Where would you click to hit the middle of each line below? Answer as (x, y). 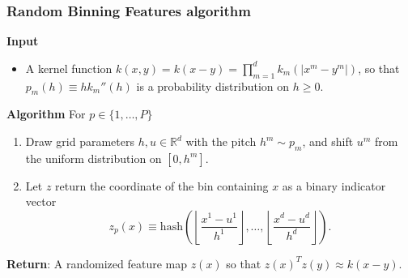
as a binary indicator (334, 185)
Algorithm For (46, 114)
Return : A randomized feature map (97, 263)
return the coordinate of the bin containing (162, 185)
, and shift (328, 141)
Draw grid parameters (80, 141)
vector (41, 201)
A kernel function (69, 68)
